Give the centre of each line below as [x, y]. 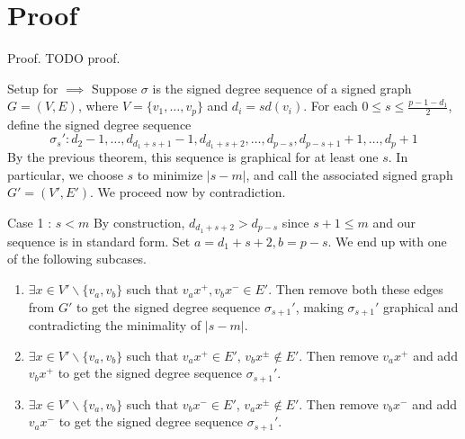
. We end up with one [387, 241]
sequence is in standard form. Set [99, 241]
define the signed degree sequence [99, 124]
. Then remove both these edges [356, 289]
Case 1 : [30, 222]
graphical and [420, 306]
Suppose [114, 88]
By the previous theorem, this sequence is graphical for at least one [193, 157]
